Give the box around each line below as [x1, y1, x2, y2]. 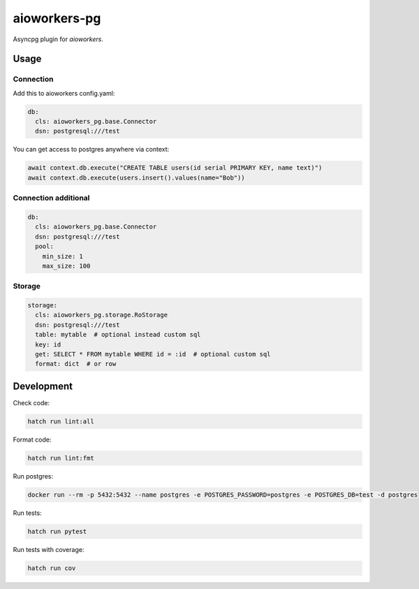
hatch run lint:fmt [27, 454, 94, 462]
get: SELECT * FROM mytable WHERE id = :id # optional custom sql [35, 350, 271, 358]
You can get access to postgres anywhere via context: [13, 145, 170, 154]
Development [13, 380, 73, 392]
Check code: [13, 398, 50, 407]
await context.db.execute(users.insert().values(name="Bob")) [27, 173, 245, 182]
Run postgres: [13, 472, 54, 480]
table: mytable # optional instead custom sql [35, 330, 201, 339]
